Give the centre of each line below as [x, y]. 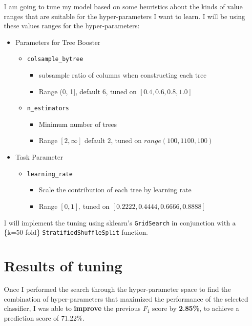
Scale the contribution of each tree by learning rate [115, 190]
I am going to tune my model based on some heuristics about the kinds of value [123, 6]
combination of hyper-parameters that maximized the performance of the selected [126, 298]
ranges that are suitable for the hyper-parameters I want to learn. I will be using [125, 16]
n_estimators [48, 109]
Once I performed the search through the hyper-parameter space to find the [117, 289]
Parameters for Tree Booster [58, 42]
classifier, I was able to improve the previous [72, 308]
